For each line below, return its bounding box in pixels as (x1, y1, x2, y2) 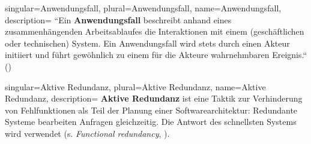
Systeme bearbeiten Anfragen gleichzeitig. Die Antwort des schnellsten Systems (5, 115, 297, 128)
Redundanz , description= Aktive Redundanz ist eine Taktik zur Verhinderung (5, 92, 303, 105)
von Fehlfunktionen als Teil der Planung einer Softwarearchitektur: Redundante (5, 103, 298, 116)
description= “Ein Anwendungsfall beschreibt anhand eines (5, 13, 232, 26)
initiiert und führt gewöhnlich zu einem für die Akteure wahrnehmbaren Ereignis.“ (5, 48, 307, 61)
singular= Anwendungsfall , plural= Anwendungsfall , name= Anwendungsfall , (5, 2, 282, 14)
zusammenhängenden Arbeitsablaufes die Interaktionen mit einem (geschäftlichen (5, 25, 304, 38)
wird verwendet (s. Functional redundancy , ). (5, 127, 170, 139)
